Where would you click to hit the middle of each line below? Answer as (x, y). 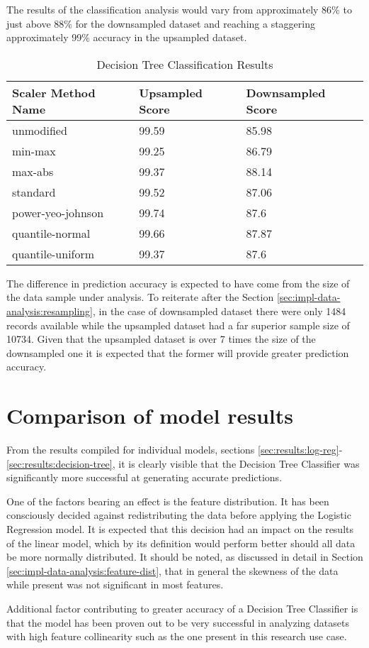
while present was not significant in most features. (115, 584)
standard (34, 192)
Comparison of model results (150, 416)
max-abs (33, 171)
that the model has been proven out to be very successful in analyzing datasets (178, 622)
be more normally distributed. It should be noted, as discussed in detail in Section (185, 557)
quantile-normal (51, 233)
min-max (34, 150)
